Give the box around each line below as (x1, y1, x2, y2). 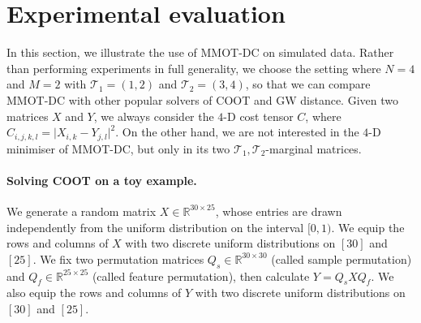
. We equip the (331, 218, 405, 235)
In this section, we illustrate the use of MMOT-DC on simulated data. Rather (6, 44, 394, 61)
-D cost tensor (223, 107, 294, 124)
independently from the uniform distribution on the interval (6, 218, 304, 235)
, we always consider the (93, 107, 214, 124)
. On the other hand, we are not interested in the (115, 123, 359, 140)
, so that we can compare (245, 75, 371, 93)
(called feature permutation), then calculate (92, 267, 310, 284)
